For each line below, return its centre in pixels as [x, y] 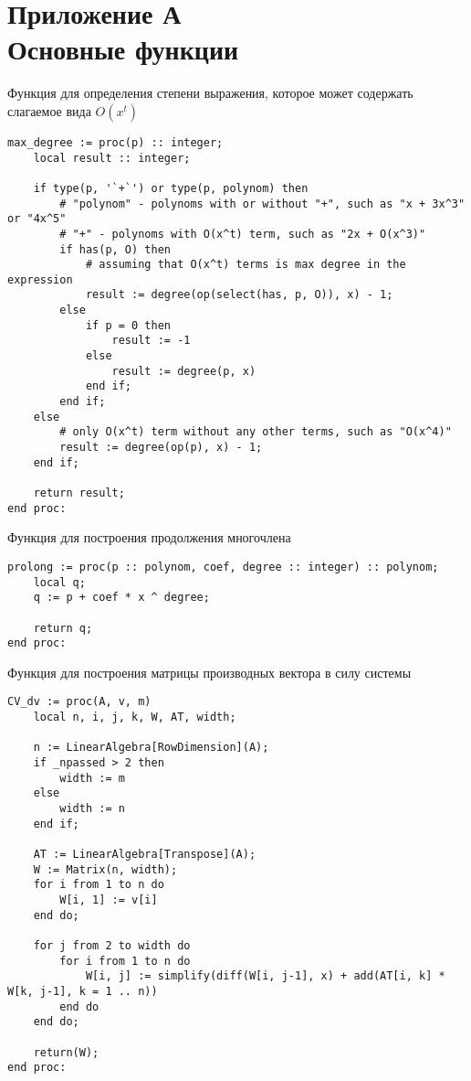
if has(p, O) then [115, 249]
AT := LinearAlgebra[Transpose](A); [145, 854]
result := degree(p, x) [184, 371]
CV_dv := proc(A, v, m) [79, 702]
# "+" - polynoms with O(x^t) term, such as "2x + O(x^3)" [243, 234]
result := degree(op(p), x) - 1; [161, 448]
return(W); [66, 1052]
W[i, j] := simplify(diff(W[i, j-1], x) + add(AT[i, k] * [265, 976]
